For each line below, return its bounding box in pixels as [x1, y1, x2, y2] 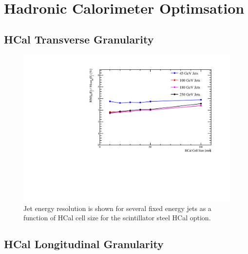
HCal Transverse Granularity [4, 31, 154, 46]
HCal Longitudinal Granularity [4, 236, 164, 252]
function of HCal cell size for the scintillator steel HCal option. [23, 212, 211, 223]
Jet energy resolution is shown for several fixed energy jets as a [23, 203, 211, 213]
